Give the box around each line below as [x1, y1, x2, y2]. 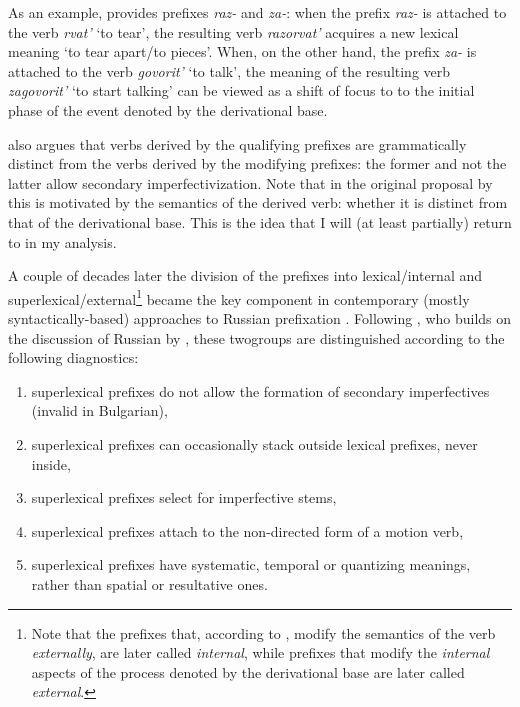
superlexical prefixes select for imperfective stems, [31, 487, 337, 508]
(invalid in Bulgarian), [31, 400, 168, 421]
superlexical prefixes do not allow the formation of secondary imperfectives [31, 380, 490, 401]
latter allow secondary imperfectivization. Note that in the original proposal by [8, 172, 493, 193]
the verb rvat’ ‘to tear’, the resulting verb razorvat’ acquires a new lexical [8, 21, 459, 42]
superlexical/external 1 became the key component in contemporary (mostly [8, 285, 470, 309]
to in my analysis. [8, 231, 117, 252]
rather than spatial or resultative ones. [31, 573, 268, 594]
